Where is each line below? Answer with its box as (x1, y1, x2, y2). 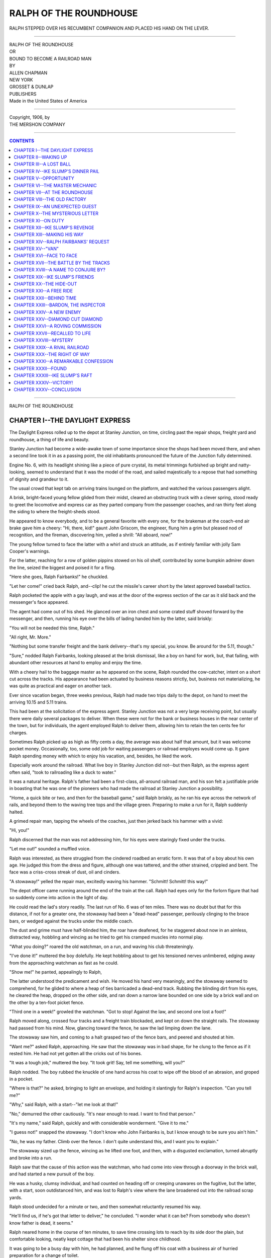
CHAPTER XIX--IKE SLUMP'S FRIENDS (14, 274, 94, 280)
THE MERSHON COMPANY (9, 121, 65, 127)
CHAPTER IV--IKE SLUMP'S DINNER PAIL (14, 168, 100, 174)
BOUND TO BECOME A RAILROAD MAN (9, 55, 92, 61)
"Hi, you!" (9, 827, 30, 833)
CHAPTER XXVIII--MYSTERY (14, 337, 74, 343)
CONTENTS (9, 138, 35, 144)
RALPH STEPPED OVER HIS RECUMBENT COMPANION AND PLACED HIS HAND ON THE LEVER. (9, 25, 209, 31)
